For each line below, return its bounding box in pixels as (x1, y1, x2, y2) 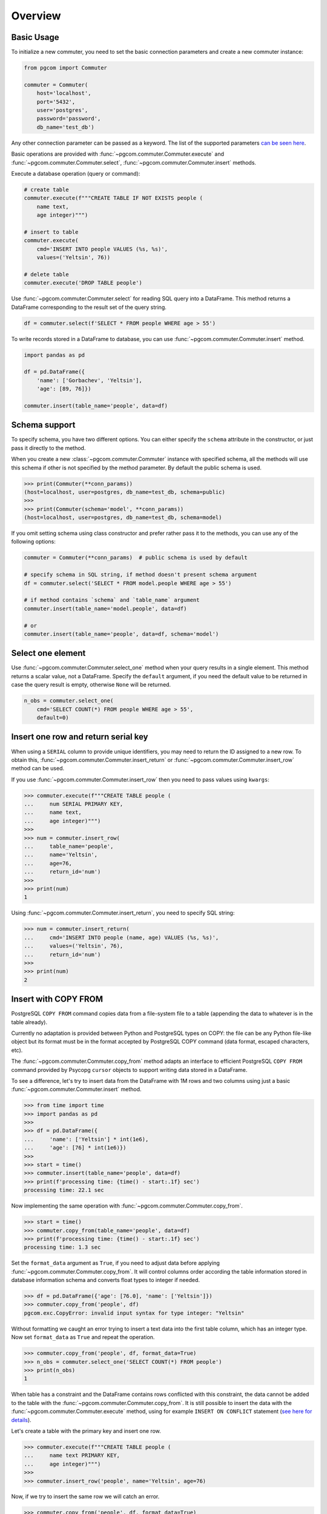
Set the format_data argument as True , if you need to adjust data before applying (11, 1260, 220, 1267)
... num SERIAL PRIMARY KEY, (24, 801, 124, 808)
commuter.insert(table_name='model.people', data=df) (24, 605, 187, 612)
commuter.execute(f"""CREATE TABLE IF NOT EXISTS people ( (24, 194, 203, 202)
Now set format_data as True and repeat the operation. (11, 1334, 155, 1341)
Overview (11, 9, 61, 22)
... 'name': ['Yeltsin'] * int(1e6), (24, 1135, 149, 1143)
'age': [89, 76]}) (36, 385, 91, 392)
